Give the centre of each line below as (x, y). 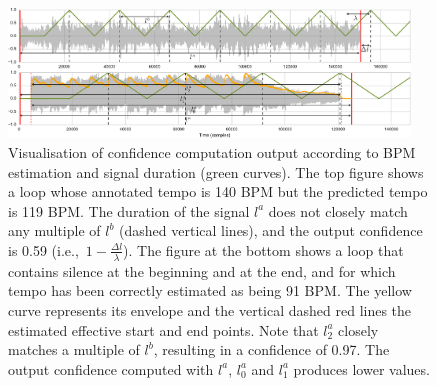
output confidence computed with (111, 368)
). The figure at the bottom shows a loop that (263, 249)
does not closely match (338, 210)
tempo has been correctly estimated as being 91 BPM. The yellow (210, 290)
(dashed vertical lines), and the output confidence (271, 230)
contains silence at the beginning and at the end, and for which (202, 270)
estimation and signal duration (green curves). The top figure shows (216, 171)
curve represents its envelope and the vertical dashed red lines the (210, 309)
